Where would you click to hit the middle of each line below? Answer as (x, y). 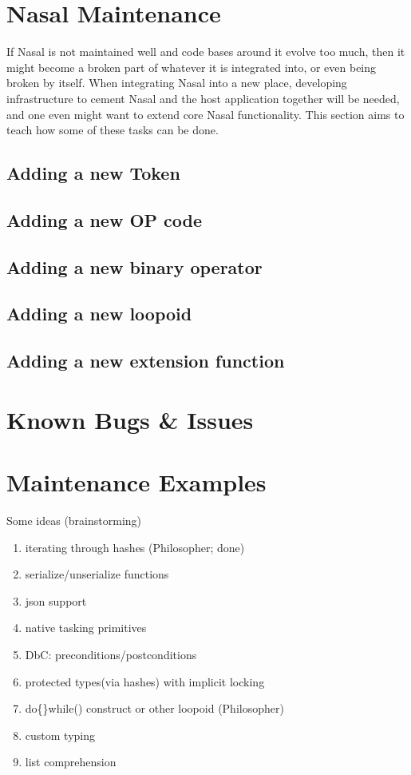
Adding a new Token (93, 173)
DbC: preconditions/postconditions (111, 655)
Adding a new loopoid (99, 314)
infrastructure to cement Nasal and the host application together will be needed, (203, 98)
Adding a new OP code (105, 219)
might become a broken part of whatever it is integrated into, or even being (192, 67)
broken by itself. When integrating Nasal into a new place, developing (177, 83)
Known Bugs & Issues (130, 419)
